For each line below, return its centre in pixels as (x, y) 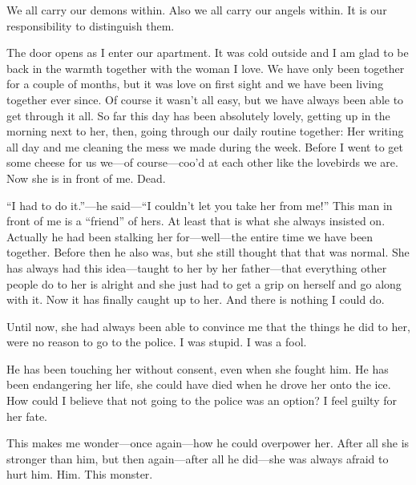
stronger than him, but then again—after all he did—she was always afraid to (198, 458)
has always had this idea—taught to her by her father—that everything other (197, 267)
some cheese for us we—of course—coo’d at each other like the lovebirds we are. (202, 162)
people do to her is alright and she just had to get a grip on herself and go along (204, 283)
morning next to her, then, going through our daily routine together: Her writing (205, 131)
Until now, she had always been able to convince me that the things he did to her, (208, 326)
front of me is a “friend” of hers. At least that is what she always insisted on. (196, 221)
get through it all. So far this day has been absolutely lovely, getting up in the (198, 115)
